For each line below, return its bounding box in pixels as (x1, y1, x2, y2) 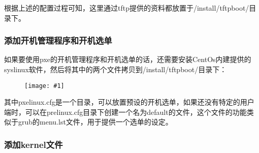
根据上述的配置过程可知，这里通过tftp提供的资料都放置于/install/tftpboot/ (4, 3, 249, 13)
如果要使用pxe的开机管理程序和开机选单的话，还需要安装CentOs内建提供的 (4, 54, 251, 65)
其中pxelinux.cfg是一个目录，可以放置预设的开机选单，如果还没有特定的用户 (4, 97, 254, 107)
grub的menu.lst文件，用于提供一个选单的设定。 (18, 116, 173, 127)
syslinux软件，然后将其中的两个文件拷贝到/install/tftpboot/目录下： (4, 64, 227, 74)
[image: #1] (24, 82, 64, 89)
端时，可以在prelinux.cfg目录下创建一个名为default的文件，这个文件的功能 (4, 106, 247, 117)
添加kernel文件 (4, 138, 63, 150)
